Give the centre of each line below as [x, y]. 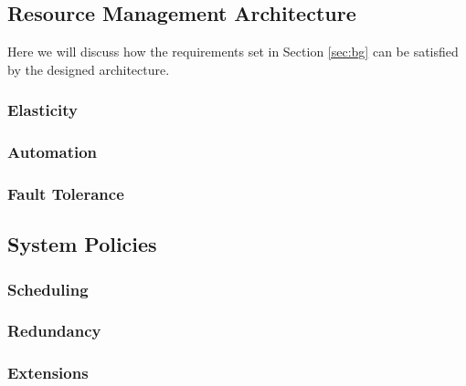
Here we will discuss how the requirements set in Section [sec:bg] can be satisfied [233, 52]
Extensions [48, 373]
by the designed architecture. [89, 69]
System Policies [82, 244]
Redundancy [54, 331]
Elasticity [42, 110]
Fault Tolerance [66, 193]
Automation [53, 152]
